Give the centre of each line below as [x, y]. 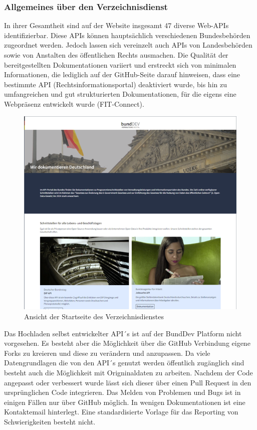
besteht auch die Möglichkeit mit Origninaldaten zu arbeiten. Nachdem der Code [128, 373]
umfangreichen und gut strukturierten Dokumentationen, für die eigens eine [120, 94]
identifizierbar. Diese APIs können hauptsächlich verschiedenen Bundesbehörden [127, 35]
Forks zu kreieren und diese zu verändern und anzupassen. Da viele [107, 353]
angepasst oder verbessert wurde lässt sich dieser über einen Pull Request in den [128, 382]
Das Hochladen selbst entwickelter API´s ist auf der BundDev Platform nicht [123, 333]
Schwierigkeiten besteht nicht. [50, 421]
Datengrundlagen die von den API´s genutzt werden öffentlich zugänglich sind [124, 363]
